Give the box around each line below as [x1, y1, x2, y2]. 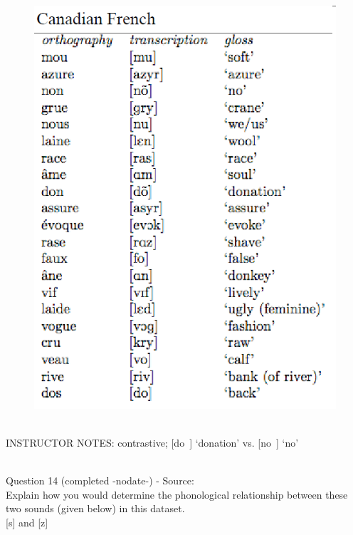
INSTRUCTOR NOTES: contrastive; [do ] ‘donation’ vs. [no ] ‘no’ [6, 435, 299, 450]
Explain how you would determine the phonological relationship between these [6, 487, 348, 502]
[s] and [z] [6, 515, 48, 530]
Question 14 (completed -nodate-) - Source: [6, 473, 194, 488]
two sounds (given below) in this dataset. [6, 501, 185, 516]
